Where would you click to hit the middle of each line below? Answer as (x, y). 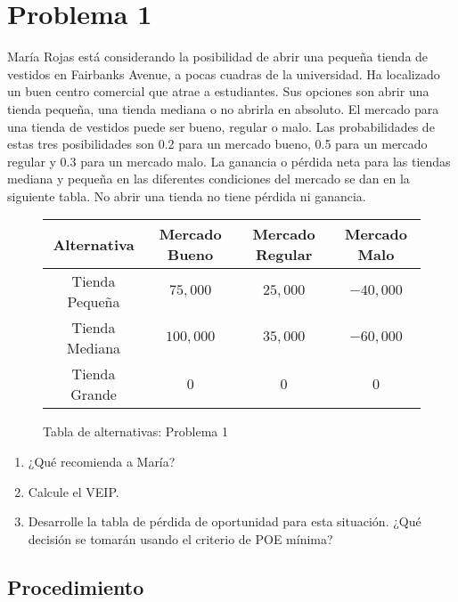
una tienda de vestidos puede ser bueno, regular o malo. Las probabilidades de (221, 126)
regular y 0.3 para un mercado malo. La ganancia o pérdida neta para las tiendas (229, 161)
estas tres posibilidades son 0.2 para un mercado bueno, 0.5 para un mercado (217, 144)
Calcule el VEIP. (74, 491)
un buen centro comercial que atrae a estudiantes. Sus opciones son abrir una (218, 91)
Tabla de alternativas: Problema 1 (136, 431)
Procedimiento (76, 586)
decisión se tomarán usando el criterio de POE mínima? (180, 538)
